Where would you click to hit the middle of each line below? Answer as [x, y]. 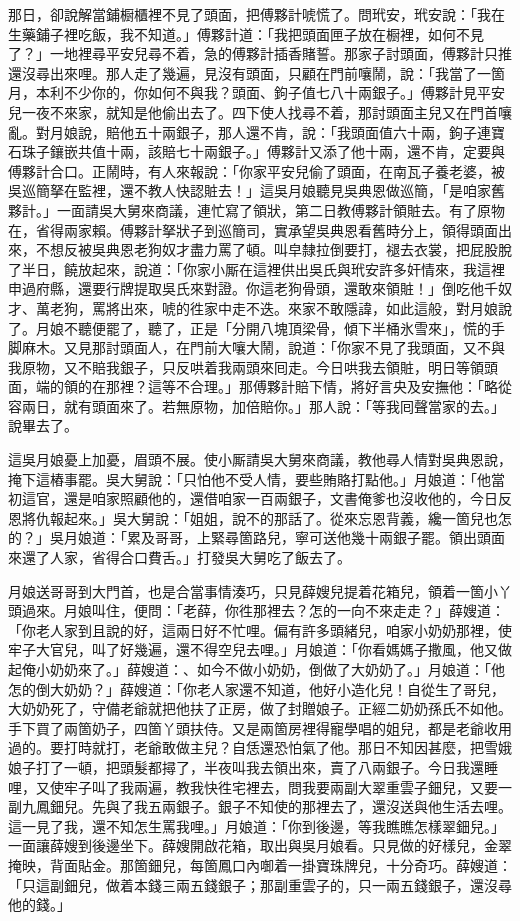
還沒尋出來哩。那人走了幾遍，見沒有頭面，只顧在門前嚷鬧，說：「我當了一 [249, 72]
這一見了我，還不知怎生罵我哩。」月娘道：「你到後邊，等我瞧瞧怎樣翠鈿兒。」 [256, 825]
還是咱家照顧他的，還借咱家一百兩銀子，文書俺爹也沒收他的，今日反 [287, 498]
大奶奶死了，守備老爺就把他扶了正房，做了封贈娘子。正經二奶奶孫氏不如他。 [260, 708]
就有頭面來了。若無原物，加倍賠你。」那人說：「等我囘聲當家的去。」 [284, 405]
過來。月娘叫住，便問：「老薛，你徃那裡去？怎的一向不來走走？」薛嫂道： [263, 610]
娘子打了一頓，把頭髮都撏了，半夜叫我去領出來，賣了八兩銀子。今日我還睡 [253, 766]
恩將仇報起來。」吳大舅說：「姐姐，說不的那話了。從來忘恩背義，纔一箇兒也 [253, 517]
